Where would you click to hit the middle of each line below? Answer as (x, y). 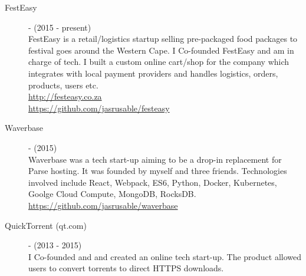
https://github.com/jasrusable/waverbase (103, 205)
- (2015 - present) (60, 27)
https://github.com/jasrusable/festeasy (99, 108)
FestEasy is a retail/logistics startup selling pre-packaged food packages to (163, 39)
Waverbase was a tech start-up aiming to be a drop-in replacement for (155, 159)
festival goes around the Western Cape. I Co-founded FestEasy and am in (161, 50)
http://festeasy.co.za (65, 96)
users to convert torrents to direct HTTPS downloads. (126, 268)
